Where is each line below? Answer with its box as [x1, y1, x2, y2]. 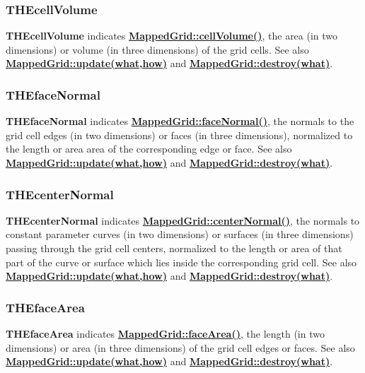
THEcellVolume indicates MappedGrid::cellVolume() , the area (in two [6, 28, 338, 43]
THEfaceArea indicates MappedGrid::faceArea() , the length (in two [6, 326, 325, 341]
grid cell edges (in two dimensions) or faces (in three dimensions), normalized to [6, 127, 353, 142]
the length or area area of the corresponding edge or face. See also [6, 141, 292, 156]
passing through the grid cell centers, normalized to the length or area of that [6, 241, 342, 255]
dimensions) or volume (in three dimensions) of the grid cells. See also [6, 42, 309, 57]
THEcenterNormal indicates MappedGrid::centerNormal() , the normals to [6, 213, 360, 227]
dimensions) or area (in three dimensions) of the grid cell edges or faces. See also [6, 340, 355, 355]
